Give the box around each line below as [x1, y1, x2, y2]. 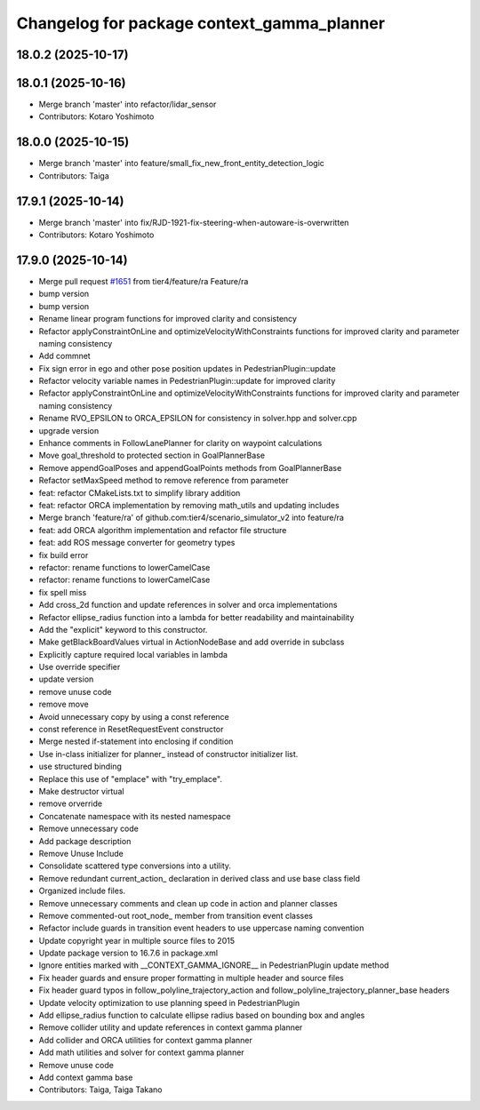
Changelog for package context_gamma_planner [16, 13, 386, 33]
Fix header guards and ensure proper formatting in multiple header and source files [38, 972, 344, 983]
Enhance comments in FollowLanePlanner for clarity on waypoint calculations [38, 438, 323, 449]
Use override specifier [38, 662, 121, 673]
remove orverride [38, 798, 102, 809]
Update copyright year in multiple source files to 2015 [38, 935, 236, 946]
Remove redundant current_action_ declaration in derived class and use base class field [38, 873, 360, 883]
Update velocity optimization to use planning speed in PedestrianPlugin [38, 997, 300, 1008]
